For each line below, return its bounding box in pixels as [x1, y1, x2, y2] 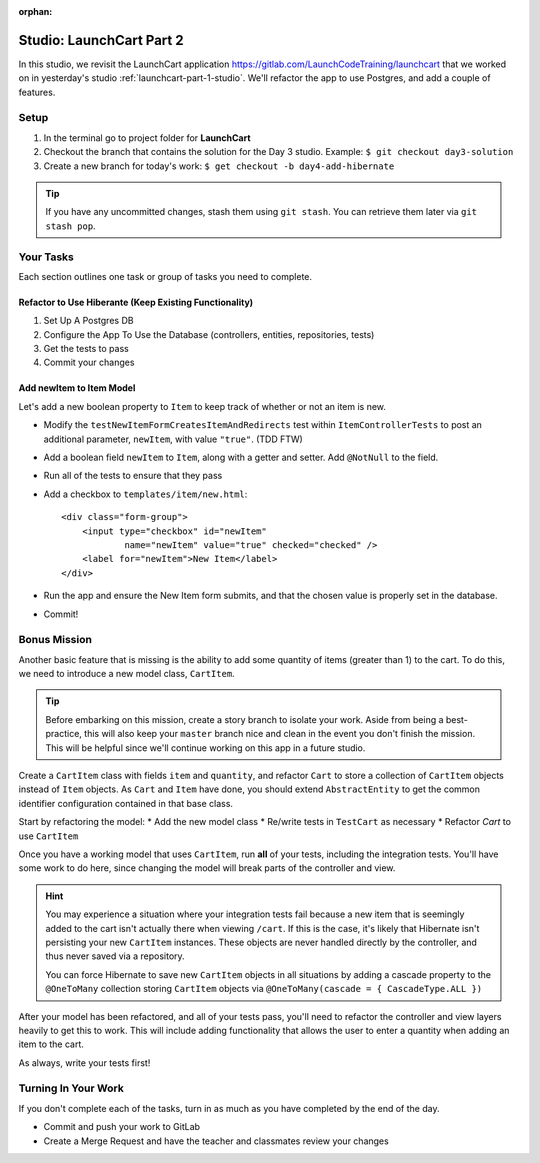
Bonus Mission [18, 633, 92, 647]
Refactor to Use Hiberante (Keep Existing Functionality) [18, 296, 254, 308]
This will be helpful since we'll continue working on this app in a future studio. [45, 741, 366, 754]
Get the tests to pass [43, 343, 129, 355]
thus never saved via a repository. [45, 950, 185, 962]
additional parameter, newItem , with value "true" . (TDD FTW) [43, 433, 304, 445]
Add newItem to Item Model [18, 382, 136, 394]
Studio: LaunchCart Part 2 [18, 31, 184, 49]
